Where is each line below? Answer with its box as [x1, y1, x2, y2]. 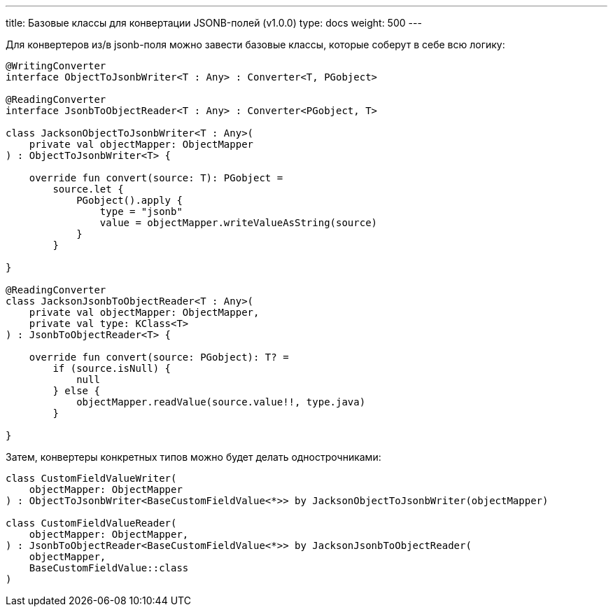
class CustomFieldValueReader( [6, 517, 177, 529]
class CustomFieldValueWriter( [6, 473, 177, 484]
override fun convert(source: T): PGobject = [29, 172, 283, 183]
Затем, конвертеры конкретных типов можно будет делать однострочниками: [6, 451, 381, 463]
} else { [52, 385, 100, 396]
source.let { [52, 183, 124, 195]
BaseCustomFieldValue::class [29, 562, 189, 573]
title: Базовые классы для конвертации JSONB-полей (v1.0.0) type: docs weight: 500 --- [6, 17, 422, 29]
